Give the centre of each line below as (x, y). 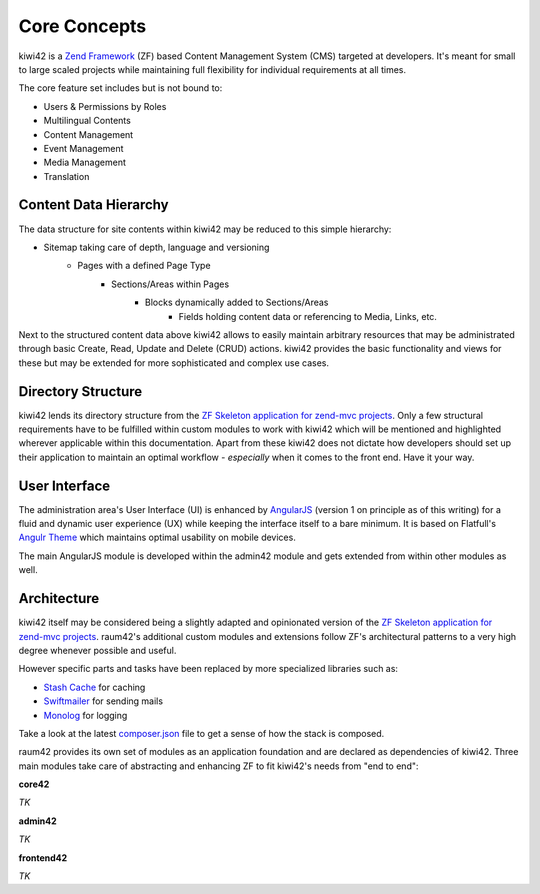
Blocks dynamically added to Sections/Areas (237, 302)
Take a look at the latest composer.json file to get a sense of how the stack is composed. (201, 733)
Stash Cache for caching (94, 687)
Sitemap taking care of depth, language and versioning (156, 247)
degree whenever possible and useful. (97, 650)
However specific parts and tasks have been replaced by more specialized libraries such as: (208, 669)
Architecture (59, 598)
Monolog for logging (85, 715)
